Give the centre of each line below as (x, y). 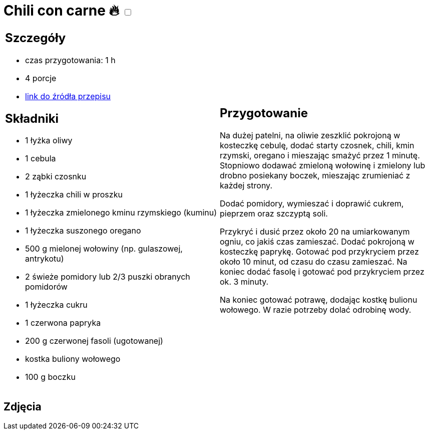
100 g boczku (50, 377)
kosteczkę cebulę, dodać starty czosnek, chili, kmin (317, 146)
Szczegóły (36, 38)
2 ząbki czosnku (56, 177)
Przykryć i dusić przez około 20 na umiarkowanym (315, 232)
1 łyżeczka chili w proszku (74, 195)
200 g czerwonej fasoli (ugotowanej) (94, 341)
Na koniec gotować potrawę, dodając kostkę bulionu (319, 300)
